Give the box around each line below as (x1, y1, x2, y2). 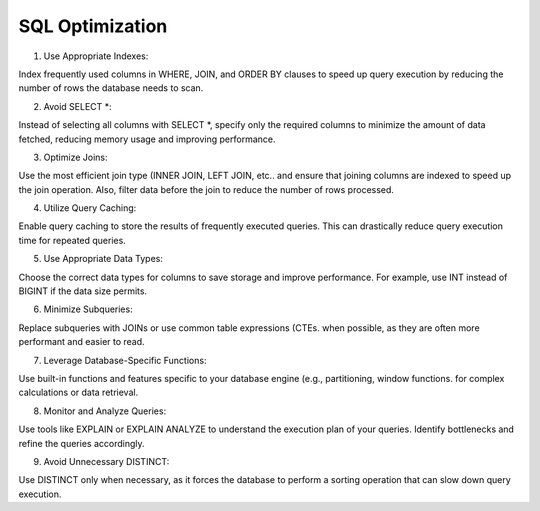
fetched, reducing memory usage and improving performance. (18, 133, 276, 145)
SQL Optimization (18, 15, 168, 37)
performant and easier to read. (18, 336, 145, 348)
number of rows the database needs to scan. (18, 82, 204, 94)
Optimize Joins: (43, 151, 108, 163)
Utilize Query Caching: (43, 202, 137, 214)
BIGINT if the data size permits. (18, 285, 148, 297)
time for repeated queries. (18, 234, 127, 246)
